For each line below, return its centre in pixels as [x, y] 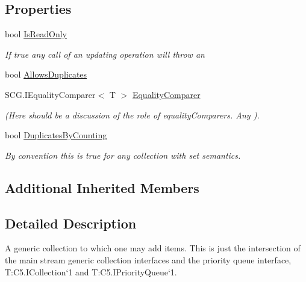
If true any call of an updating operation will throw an [105, 54]
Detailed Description [71, 223]
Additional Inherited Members [102, 187]
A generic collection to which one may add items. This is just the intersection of [153, 248]
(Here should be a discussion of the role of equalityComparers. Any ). [132, 115]
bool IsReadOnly [36, 34]
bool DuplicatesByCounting [56, 135]
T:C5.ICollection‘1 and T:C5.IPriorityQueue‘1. [91, 271]
